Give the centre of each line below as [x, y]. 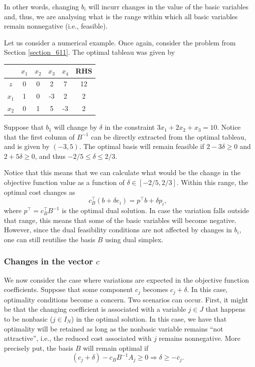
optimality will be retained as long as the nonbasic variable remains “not [114, 328]
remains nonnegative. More [200, 338]
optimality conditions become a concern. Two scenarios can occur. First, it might [126, 299]
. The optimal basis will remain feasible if [142, 146]
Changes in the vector [48, 261]
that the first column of [39, 136]
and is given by [27, 146]
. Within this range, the [212, 182]
